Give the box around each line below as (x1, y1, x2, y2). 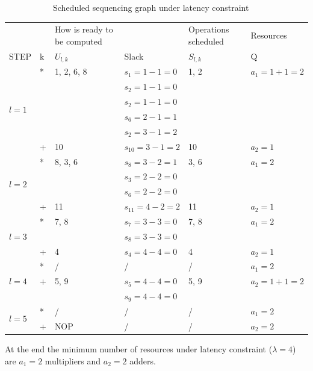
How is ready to (54, 23, 113, 36)
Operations (188, 23, 229, 36)
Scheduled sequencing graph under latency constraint (53, 1, 249, 13)
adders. (129, 354, 156, 367)
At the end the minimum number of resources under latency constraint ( (5, 342, 273, 355)
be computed (54, 34, 102, 47)
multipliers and (45, 354, 101, 367)
